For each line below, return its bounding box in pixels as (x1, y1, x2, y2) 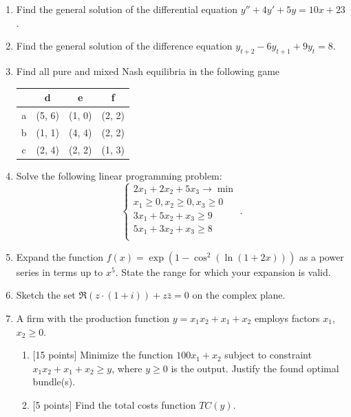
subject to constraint (224, 347, 312, 362)
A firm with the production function (16, 310, 169, 325)
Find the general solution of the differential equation (16, 2, 238, 16)
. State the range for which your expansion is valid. (115, 264, 331, 279)
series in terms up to (16, 264, 103, 279)
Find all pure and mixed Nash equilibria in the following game (16, 63, 280, 78)
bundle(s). (32, 374, 76, 389)
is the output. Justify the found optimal (171, 361, 339, 375)
